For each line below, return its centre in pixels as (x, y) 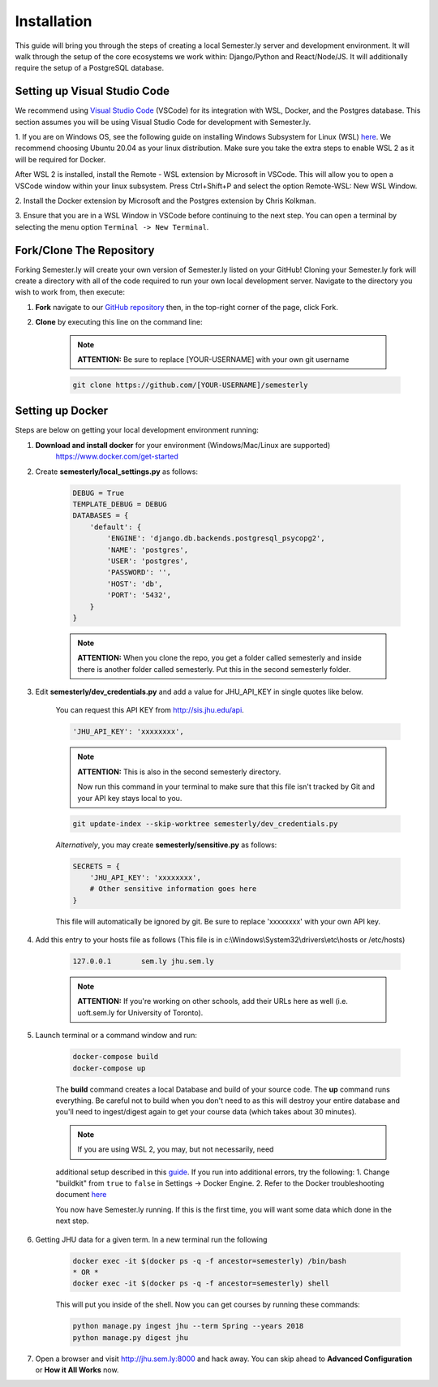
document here (81, 1195)
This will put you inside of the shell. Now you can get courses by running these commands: (208, 1305)
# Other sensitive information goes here (173, 889)
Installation (54, 21)
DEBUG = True (99, 493)
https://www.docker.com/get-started (117, 457)
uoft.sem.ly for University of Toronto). (140, 1012)
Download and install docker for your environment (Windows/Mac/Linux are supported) (183, 445)
